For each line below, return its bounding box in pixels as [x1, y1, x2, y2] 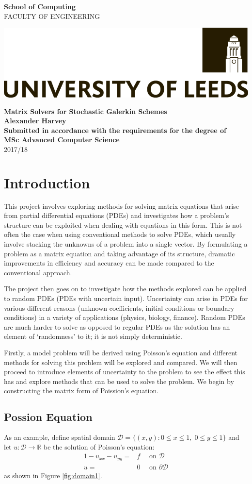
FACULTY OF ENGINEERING [4, 11, 100, 21]
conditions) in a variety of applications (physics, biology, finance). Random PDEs [4, 312, 245, 322]
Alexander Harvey [4, 116, 66, 126]
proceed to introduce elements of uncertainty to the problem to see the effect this [4, 367, 245, 377]
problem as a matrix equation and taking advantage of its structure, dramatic [4, 248, 235, 258]
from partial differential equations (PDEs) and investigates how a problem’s [4, 210, 229, 220]
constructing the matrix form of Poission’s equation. [4, 385, 159, 396]
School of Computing [4, 1, 76, 11]
